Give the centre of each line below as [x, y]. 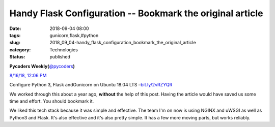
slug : [15, 43]
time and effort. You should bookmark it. [52, 101]
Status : [17, 57]
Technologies [64, 50]
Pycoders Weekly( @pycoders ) [42, 66]
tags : [15, 35]
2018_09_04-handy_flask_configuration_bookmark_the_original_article [123, 43]
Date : [15, 28]
